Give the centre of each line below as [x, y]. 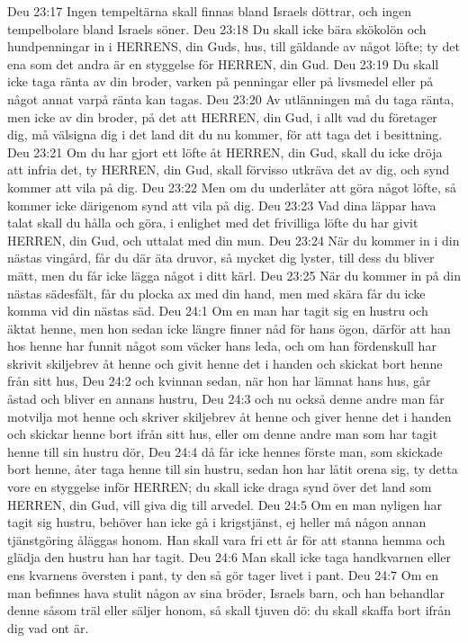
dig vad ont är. [48, 627]
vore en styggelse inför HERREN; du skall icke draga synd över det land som [220, 487]
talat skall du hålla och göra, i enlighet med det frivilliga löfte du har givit [213, 223]
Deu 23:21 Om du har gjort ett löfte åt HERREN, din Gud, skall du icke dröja [225, 152]
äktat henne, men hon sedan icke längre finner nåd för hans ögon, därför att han [229, 328]
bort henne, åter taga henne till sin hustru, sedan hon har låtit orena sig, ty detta [233, 469]
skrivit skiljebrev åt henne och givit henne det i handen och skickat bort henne [225, 363]
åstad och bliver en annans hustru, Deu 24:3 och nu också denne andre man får [226, 399]
